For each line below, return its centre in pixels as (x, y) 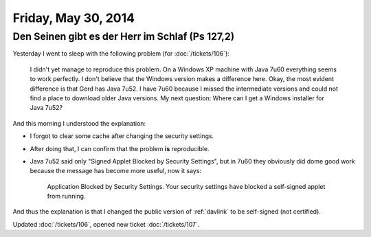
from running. (66, 196)
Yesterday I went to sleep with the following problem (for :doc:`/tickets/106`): (121, 54)
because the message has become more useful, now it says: (116, 171)
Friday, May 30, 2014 (74, 18)
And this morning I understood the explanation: (79, 123)
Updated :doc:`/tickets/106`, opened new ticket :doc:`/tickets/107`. (106, 224)
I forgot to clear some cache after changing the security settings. (122, 136)
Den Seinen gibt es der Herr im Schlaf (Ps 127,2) (124, 36)
